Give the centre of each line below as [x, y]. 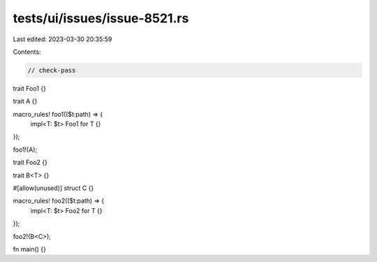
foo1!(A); [25, 150]
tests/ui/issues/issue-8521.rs [101, 18]
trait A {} [25, 101]
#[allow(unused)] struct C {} [53, 188]
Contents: [27, 52]
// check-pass [52, 70]
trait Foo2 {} [30, 162]
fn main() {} [30, 249]
